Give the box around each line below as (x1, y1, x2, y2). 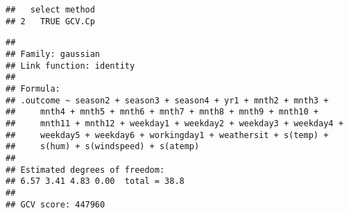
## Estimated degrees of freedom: (6, 164, 165, 175)
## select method (6, 5, 95, 15)
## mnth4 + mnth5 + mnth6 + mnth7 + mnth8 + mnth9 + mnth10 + (6, 107, 319, 117)
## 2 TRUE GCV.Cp (6, 16, 95, 26)
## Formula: (6, 83, 60, 94)
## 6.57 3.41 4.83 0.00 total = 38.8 (6, 176, 185, 187)
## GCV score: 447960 (6, 199, 105, 210)
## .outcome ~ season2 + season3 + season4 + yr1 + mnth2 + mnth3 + (6, 95, 329, 105)
